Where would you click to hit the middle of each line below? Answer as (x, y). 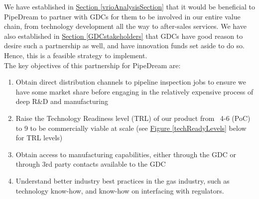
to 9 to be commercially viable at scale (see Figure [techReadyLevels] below (131, 128)
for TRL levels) (39, 138)
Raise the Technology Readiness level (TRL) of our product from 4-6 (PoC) (133, 118)
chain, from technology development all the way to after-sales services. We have (125, 26)
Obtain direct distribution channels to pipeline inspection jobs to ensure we (131, 82)
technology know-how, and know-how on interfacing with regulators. (120, 190)
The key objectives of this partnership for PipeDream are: (92, 65)
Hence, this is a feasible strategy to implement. (76, 55)
